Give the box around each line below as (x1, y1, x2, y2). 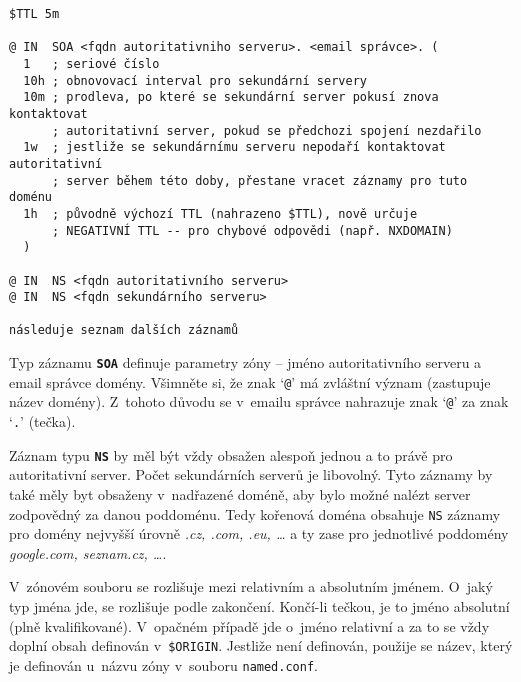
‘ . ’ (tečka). (9, 411, 76, 432)
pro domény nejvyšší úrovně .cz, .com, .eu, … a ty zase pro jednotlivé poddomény (9, 523, 509, 544)
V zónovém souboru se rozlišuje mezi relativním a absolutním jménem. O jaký (9, 576, 493, 597)
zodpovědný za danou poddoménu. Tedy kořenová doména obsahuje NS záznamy (9, 503, 501, 524)
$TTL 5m (9, 7, 60, 21)
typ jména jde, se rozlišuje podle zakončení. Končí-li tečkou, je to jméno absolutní (9, 596, 510, 617)
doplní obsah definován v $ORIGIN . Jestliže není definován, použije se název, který (9, 635, 513, 656)
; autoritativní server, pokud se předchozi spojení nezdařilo (51, 123, 482, 138)
